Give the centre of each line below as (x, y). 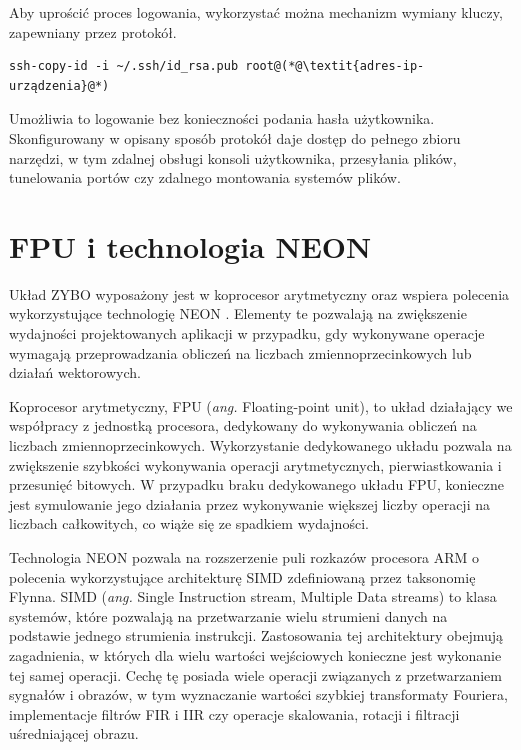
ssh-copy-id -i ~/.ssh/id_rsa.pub (124, 66)
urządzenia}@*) (59, 85)
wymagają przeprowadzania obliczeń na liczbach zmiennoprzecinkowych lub (240, 352)
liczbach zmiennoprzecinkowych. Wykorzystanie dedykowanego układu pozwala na (260, 445)
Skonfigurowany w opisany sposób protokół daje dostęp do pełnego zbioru (235, 137)
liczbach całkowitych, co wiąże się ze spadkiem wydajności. (189, 523)
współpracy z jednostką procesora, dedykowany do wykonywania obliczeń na (243, 425)
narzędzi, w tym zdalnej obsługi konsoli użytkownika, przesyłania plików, (233, 157)
